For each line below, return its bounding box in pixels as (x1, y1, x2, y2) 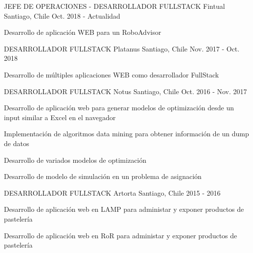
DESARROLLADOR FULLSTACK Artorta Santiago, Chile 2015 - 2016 (4, 187, 221, 198)
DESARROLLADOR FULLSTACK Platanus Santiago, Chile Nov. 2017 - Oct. (4, 43, 240, 53)
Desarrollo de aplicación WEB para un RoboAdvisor (4, 27, 161, 37)
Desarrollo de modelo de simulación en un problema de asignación (4, 171, 202, 181)
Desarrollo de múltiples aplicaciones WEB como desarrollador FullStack (4, 69, 219, 79)
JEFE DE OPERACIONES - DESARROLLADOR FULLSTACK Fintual (4, 1, 225, 11)
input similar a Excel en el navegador (4, 112, 116, 122)
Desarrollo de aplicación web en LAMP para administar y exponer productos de (4, 204, 244, 214)
